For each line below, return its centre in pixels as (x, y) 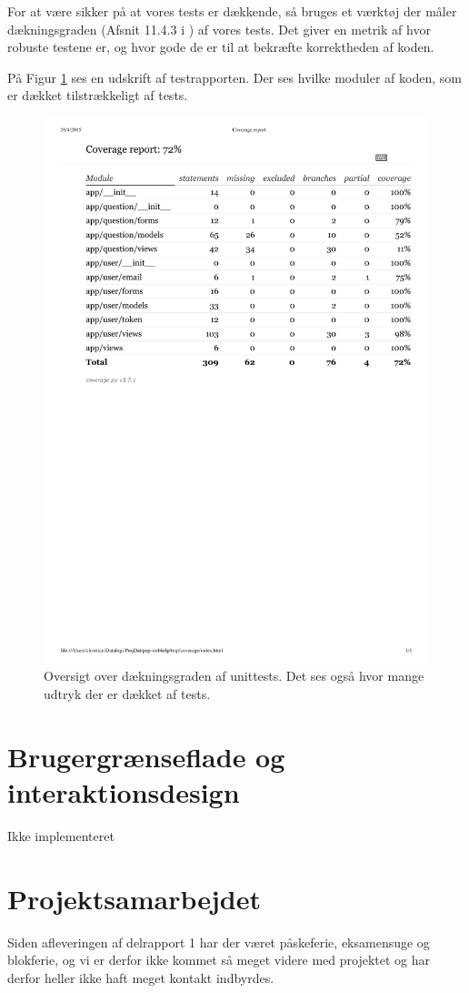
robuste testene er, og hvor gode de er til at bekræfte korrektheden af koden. (221, 47)
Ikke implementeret (61, 835)
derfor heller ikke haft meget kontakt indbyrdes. (141, 977)
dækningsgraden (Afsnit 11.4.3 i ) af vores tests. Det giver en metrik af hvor (219, 29)
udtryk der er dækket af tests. (127, 694)
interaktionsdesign (124, 792)
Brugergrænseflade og (146, 756)
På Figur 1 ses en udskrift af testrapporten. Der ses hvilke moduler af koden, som (234, 77)
